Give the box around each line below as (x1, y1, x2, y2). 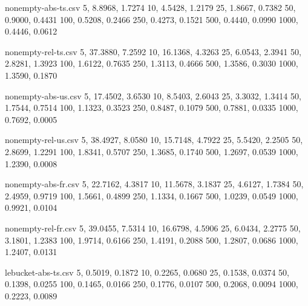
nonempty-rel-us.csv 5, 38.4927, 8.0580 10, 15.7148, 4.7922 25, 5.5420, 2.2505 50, (5, 133, 303, 146)
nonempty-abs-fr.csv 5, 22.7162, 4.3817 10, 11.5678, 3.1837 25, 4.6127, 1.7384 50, (5, 178, 304, 190)
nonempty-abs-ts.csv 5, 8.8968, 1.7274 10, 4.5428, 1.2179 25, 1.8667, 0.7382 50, (5, 1, 296, 13)
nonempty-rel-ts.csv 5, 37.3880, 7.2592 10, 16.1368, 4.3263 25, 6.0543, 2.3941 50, (5, 45, 301, 58)
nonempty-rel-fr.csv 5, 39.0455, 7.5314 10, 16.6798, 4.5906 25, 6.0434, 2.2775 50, (5, 221, 301, 234)
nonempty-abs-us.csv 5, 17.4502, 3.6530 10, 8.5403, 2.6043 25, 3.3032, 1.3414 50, (5, 89, 301, 102)
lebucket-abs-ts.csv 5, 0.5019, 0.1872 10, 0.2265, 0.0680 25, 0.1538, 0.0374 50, (5, 265, 289, 278)
